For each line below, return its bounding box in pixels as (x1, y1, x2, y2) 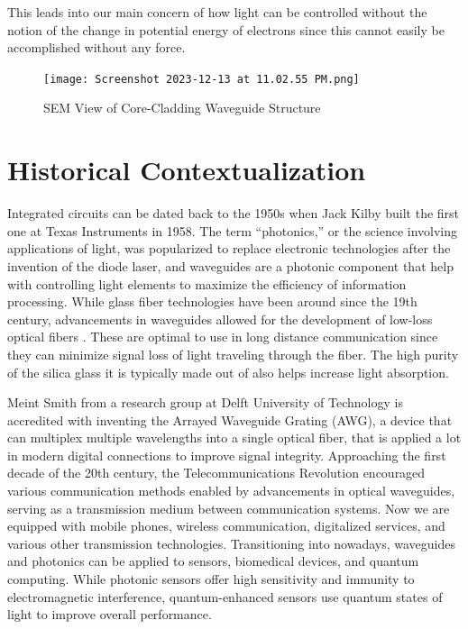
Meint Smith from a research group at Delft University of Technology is (7, 393, 403, 412)
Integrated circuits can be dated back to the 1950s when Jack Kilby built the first (7, 204, 460, 223)
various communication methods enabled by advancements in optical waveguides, (7, 481, 455, 500)
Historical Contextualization (7, 151, 366, 188)
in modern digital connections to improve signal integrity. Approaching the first (7, 445, 446, 464)
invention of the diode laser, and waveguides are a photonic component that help (7, 256, 454, 275)
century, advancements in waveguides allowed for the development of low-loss (7, 309, 433, 328)
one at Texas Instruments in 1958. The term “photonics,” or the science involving (7, 221, 458, 240)
